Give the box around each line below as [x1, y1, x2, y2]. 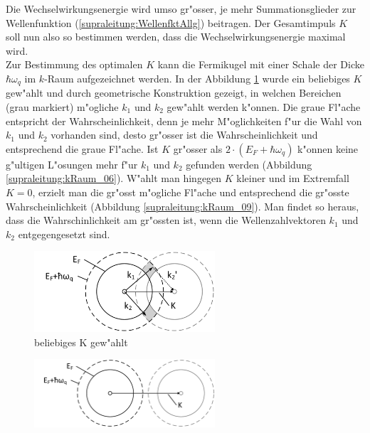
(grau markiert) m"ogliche [6, 100, 119, 114]
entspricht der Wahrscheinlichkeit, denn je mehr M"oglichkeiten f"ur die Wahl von [6, 113, 362, 128]
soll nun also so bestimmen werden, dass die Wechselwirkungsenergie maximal [6, 29, 346, 44]
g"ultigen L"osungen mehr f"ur [6, 156, 138, 171]
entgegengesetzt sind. [18, 226, 110, 241]
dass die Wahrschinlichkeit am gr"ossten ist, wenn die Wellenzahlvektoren [6, 213, 326, 228]
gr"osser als [173, 141, 223, 156]
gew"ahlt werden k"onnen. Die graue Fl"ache [166, 100, 361, 114]
